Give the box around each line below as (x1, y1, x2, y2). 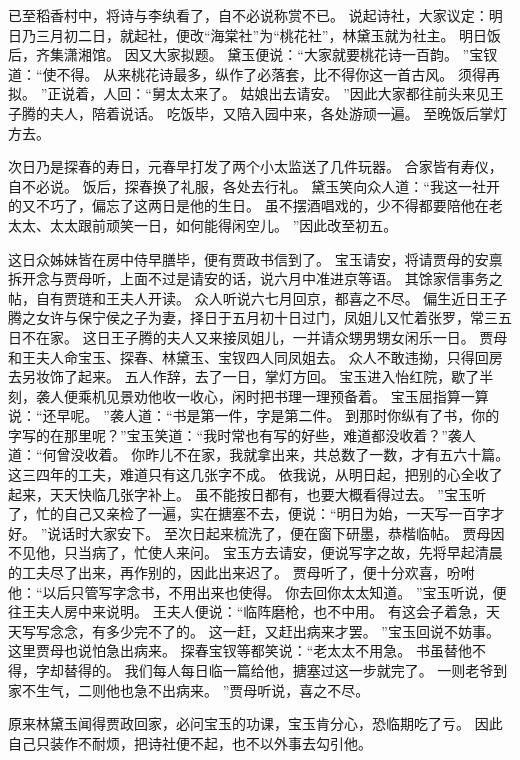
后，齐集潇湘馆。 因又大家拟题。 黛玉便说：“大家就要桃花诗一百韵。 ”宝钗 (8, 44, 498, 65)
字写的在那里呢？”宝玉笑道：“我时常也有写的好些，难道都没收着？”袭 (8, 424, 462, 445)
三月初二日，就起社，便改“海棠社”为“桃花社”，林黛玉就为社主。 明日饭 (35, 24, 502, 45)
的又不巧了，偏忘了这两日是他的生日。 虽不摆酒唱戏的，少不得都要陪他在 (8, 195, 489, 216)
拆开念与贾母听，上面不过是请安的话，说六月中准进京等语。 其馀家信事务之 (8, 268, 503, 289)
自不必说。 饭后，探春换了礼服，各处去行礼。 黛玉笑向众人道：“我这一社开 (8, 175, 500, 196)
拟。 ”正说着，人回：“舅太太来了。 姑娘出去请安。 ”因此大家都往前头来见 (8, 83, 490, 104)
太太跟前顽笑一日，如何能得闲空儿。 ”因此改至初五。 (49, 214, 398, 235)
